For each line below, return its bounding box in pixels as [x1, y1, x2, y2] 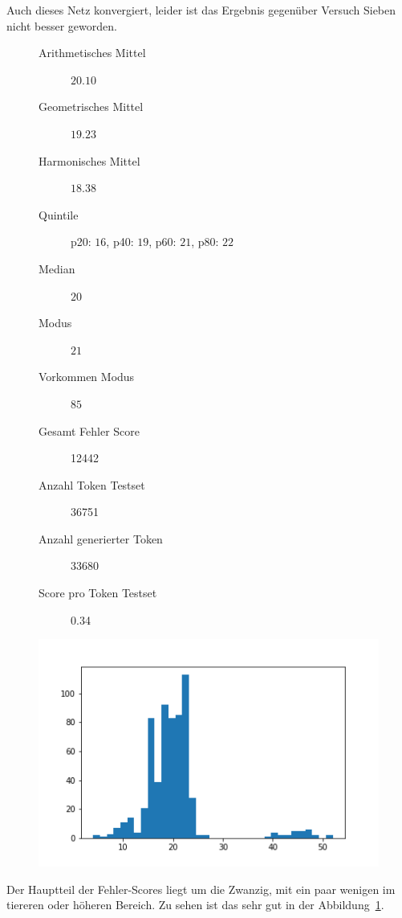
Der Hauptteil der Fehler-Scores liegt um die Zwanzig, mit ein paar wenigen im [6, 880, 396, 897]
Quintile [39, 206, 79, 223]
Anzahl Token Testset [39, 476, 145, 493]
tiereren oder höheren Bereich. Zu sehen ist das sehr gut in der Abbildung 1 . [6, 896, 384, 913]
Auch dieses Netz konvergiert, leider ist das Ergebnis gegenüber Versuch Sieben [6, 2, 396, 18]
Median [39, 260, 75, 277]
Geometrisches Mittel [39, 98, 144, 115]
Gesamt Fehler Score [39, 422, 140, 439]
